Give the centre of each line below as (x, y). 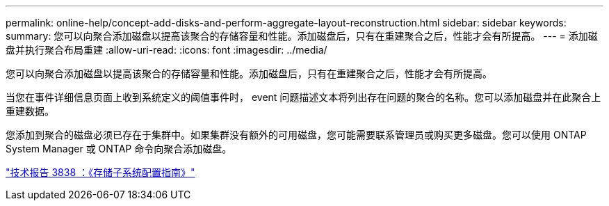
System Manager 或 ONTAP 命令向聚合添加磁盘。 (119, 149)
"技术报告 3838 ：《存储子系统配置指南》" (100, 172)
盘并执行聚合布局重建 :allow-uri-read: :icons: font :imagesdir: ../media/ (167, 50)
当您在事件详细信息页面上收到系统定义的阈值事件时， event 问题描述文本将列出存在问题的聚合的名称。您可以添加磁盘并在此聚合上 (303, 97)
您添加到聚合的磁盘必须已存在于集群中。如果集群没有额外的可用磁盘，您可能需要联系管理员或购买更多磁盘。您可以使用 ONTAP (296, 135)
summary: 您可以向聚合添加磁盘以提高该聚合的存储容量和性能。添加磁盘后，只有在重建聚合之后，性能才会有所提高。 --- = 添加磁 (302, 36)
